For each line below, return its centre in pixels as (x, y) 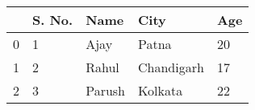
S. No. (53, 20)
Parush (106, 90)
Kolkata (161, 90)
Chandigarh (171, 67)
